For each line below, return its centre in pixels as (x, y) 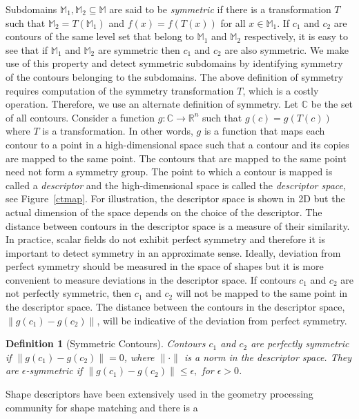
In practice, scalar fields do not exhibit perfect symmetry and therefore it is (165, 239)
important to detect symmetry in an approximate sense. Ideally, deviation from (173, 252)
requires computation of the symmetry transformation (120, 90)
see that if (27, 49)
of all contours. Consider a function (80, 117)
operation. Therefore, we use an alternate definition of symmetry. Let (152, 104)
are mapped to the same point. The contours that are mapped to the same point (176, 158)
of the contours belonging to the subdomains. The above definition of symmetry (175, 76)
